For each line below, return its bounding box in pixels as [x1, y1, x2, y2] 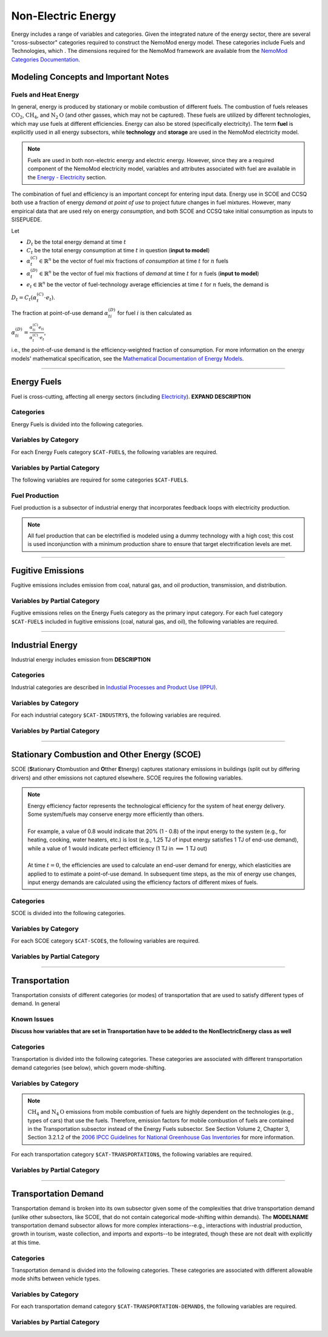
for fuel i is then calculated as [117, 309, 192, 316]
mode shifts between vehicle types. [11, 1275, 100, 1282]
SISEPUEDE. [11, 216, 43, 223]
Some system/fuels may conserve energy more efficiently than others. [27, 810, 204, 818]
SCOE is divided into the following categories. [11, 910, 126, 917]
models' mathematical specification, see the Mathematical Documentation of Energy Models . [11, 354, 244, 362]
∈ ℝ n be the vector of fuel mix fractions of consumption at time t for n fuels [38, 256, 229, 264]
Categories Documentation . [11, 55, 80, 63]
